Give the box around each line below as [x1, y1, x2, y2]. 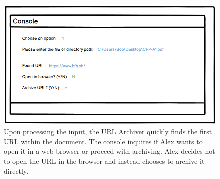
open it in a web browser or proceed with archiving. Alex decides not [4, 146, 215, 156]
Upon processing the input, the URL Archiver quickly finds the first [4, 126, 212, 137]
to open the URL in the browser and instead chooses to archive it [4, 156, 205, 166]
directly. [4, 165, 29, 176]
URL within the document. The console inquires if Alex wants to [4, 136, 203, 146]
